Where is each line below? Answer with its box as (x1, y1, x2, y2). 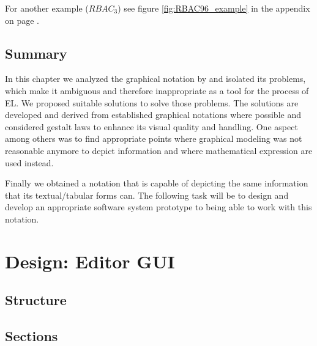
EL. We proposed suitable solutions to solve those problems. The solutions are (5, 96, 299, 109)
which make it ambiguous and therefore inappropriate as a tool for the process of (5, 84, 309, 97)
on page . (5, 13, 39, 26)
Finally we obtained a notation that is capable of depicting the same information (5, 177, 308, 190)
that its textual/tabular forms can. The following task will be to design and (5, 188, 289, 201)
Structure (5, 290, 67, 309)
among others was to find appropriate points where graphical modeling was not (5, 132, 302, 145)
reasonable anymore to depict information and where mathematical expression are (5, 144, 313, 156)
